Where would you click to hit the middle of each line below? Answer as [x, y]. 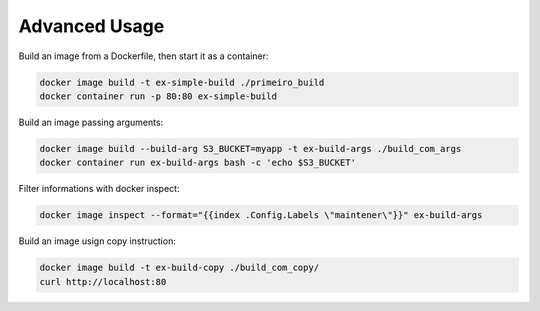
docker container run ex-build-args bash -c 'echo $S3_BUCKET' [198, 163]
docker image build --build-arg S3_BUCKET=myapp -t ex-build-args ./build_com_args [250, 148]
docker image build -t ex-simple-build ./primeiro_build [182, 82]
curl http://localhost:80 [103, 281]
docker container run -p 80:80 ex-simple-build [158, 96]
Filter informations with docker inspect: [99, 189]
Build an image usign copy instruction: [97, 241]
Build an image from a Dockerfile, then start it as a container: [143, 56]
